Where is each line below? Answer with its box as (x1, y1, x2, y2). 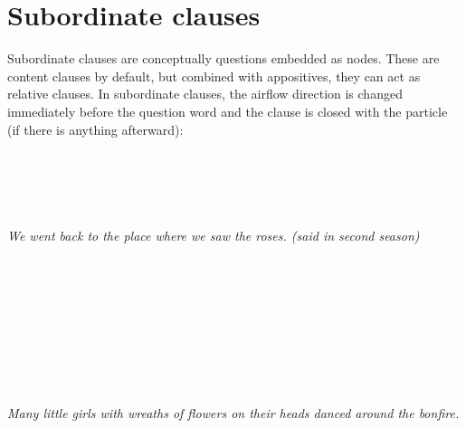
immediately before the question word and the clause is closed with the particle (7, 101, 448, 120)
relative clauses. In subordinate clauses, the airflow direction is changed (7, 84, 403, 103)
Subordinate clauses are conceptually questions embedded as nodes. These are (7, 49, 440, 68)
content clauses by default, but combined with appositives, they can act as (7, 66, 421, 85)
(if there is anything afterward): (7, 119, 184, 138)
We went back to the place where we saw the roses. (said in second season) (7, 226, 420, 245)
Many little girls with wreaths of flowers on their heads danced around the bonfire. (7, 404, 460, 422)
